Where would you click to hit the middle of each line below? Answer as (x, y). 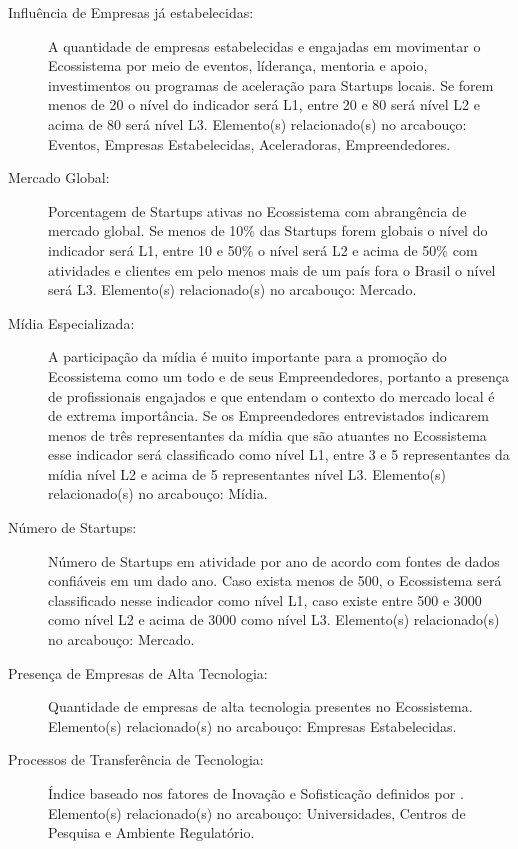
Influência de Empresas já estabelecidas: (131, 12)
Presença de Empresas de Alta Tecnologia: (138, 672)
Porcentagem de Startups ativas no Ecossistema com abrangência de (257, 210)
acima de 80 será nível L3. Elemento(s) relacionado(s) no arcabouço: (257, 123)
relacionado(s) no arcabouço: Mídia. (158, 493)
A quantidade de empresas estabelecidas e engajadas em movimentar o (264, 45)
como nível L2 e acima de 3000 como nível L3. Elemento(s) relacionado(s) (274, 619)
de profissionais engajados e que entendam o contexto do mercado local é (271, 395)
